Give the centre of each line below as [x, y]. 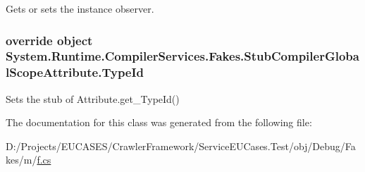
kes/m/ [21, 160]
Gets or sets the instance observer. [80, 8]
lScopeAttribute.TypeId [75, 72]
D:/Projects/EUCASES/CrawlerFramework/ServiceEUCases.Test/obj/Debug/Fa [181, 146]
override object [49, 40]
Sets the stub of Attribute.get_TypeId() [93, 98]
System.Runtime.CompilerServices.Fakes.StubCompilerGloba [182, 56]
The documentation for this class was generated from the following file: [159, 122]
